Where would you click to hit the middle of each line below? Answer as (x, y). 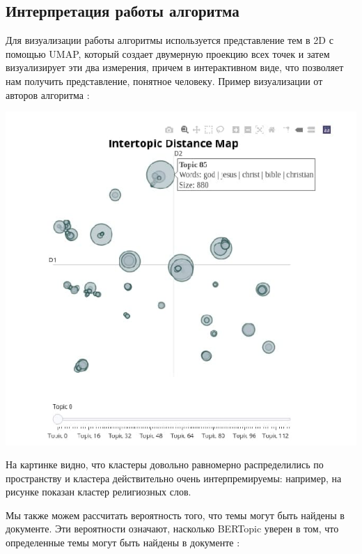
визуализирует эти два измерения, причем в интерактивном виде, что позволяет (175, 67)
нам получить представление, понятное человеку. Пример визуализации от (164, 80)
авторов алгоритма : (48, 94)
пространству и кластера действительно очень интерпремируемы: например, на (174, 478)
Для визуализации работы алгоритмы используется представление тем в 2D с (170, 40)
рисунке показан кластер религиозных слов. (99, 492)
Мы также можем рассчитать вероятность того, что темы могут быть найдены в (175, 515)
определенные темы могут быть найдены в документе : (123, 543)
